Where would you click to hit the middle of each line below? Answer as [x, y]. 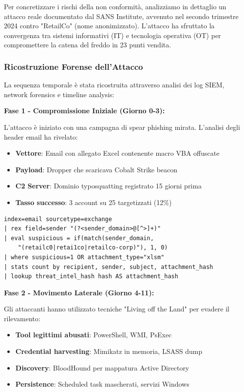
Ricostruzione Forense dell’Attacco [74, 66]
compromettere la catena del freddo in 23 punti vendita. [88, 45]
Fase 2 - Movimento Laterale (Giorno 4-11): [79, 292]
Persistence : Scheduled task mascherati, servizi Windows [102, 384]
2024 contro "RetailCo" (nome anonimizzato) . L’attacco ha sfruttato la [109, 26]
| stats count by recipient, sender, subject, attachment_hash [109, 267]
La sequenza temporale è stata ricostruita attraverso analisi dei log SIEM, [114, 85]
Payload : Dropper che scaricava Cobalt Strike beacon [96, 169]
